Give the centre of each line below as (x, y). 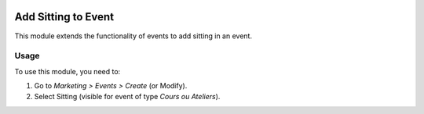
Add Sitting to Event (64, 17)
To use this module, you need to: (68, 71)
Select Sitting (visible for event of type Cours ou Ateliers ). (127, 97)
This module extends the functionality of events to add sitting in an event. (133, 36)
